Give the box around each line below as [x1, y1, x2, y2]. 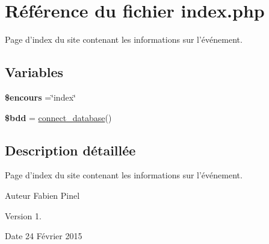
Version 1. [5, 209, 42, 222]
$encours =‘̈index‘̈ [5, 90, 76, 103]
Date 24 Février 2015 [5, 230, 82, 242]
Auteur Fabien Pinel [5, 189, 80, 201]
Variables [5, 63, 64, 81]
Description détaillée [5, 140, 136, 159]
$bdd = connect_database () [5, 111, 112, 124]
